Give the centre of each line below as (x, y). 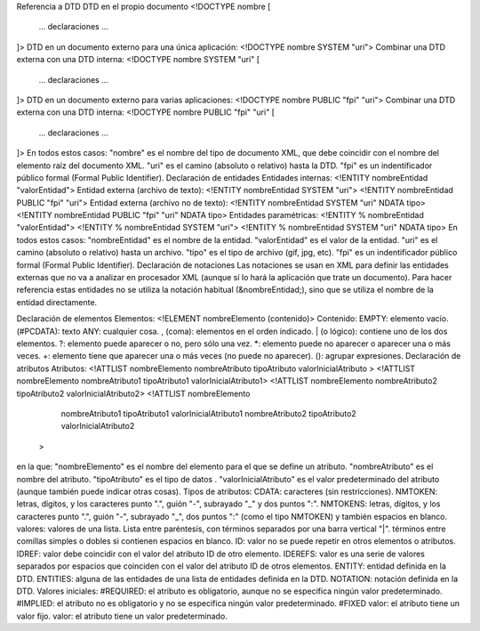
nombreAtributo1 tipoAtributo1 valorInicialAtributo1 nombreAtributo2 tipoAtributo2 (209, 413)
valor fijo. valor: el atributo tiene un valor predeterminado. (122, 616)
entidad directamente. (57, 302)
